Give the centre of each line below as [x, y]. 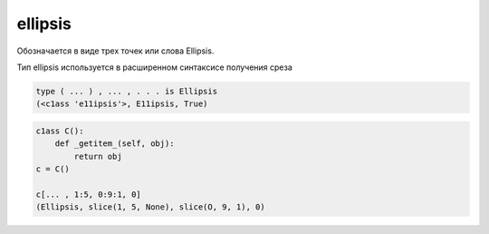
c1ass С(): [60, 131]
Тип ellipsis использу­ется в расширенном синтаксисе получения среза [155, 67]
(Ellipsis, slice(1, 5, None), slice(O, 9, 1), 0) [151, 207]
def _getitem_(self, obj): [115, 144]
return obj [98, 156]
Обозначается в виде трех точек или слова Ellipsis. [115, 51]
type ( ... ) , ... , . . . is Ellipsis [126, 91]
